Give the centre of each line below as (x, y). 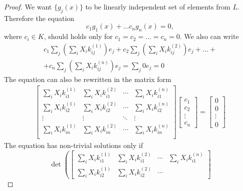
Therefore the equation (39, 18)
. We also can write (209, 36)
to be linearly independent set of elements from (158, 6)
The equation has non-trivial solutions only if (74, 145)
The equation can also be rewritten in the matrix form (88, 79)
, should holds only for (78, 36)
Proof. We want (28, 6)
